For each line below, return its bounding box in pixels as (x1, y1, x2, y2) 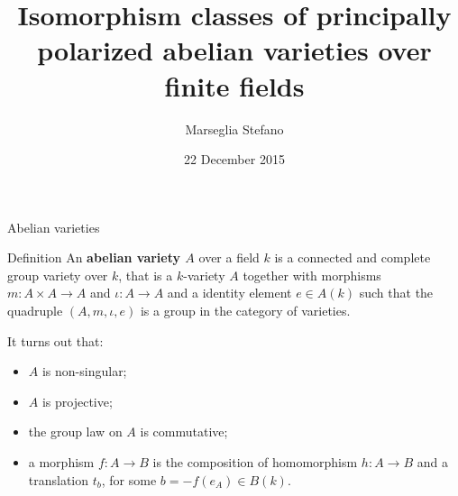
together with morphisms (243, 265, 381, 284)
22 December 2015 (184, 150, 285, 169)
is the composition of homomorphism (152, 453, 358, 472)
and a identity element (167, 283, 292, 302)
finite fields (164, 67, 305, 104)
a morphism (28, 453, 95, 472)
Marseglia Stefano (185, 119, 284, 138)
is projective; (41, 391, 113, 410)
